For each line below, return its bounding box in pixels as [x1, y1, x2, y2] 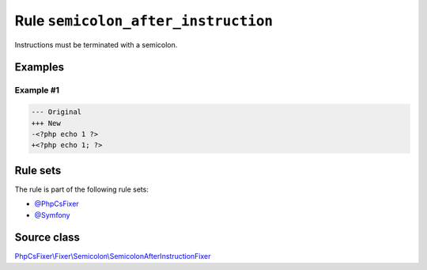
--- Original [31, 108, 82, 116]
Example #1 [14, 85, 59, 96]
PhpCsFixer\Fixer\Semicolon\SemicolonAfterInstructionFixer [14, 252, 211, 261]
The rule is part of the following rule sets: [14, 184, 149, 194]
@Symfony [34, 210, 70, 219]
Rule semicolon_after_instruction [14, 12, 273, 29]
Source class [14, 230, 81, 245]
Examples [14, 60, 65, 74]
